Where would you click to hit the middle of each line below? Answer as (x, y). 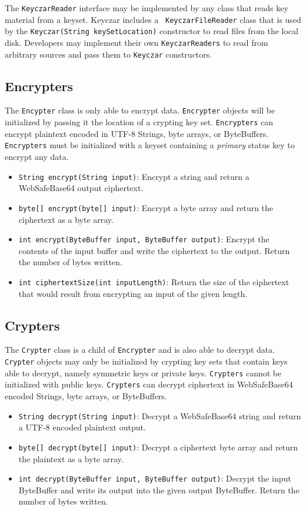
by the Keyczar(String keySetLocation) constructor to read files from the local (152, 31)
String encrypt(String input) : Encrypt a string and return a (134, 176)
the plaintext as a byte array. (71, 458)
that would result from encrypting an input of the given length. (133, 293)
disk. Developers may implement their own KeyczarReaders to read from (137, 42)
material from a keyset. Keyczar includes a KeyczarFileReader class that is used (153, 19)
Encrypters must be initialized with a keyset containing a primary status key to (150, 145)
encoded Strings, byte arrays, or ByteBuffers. (86, 396)
